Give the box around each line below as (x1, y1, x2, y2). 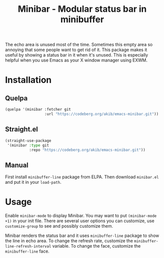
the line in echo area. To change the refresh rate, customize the (5, 238, 133, 244)
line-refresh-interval (5, 244, 51, 249)
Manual (5, 161, 28, 169)
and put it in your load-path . (5, 179, 62, 185)
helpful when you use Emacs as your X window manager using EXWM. (5, 57, 148, 63)
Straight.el (5, 125, 38, 134)
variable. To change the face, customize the (52, 243, 141, 249)
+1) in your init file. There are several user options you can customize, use (5, 218, 155, 224)
